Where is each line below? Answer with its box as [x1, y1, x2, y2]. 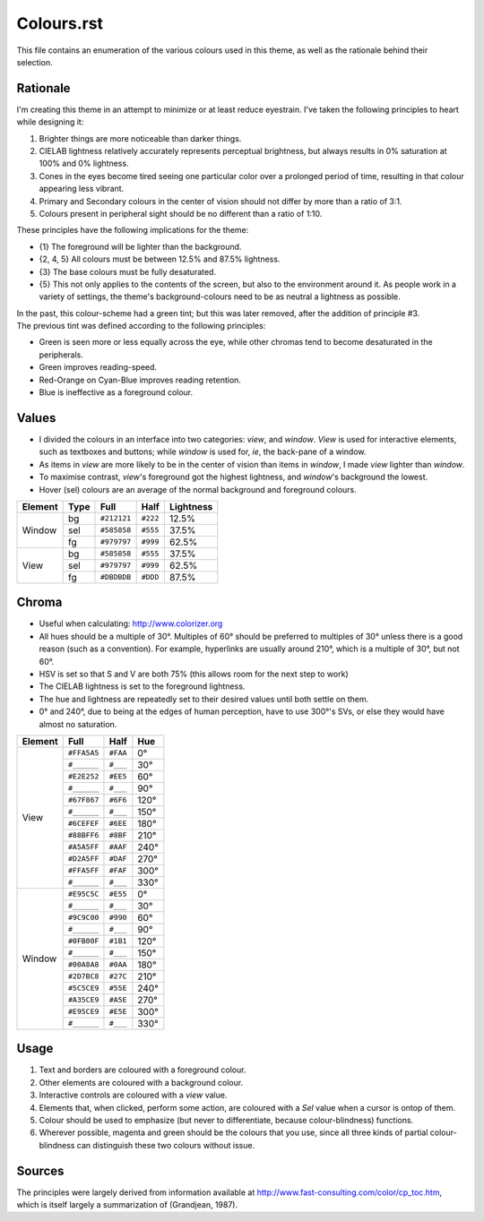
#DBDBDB [99, 572, 132, 582]
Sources [16, 1163, 65, 1178]
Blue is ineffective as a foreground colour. [39, 387, 194, 398]
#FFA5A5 [67, 748, 99, 758]
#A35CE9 [67, 995, 99, 1005]
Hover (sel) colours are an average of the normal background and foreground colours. [39, 484, 358, 494]
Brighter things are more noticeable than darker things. [39, 133, 242, 143]
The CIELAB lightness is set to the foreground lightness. [39, 681, 246, 692]
